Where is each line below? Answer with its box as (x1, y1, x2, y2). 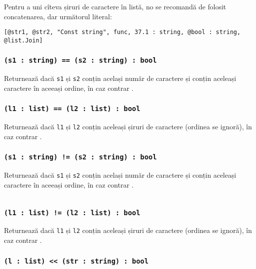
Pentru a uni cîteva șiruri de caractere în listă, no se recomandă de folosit (4, 1, 226, 11)
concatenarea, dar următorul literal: (4, 11, 112, 21)
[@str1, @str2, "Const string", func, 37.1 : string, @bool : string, (4, 29, 241, 36)
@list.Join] (4, 37, 43, 44)
